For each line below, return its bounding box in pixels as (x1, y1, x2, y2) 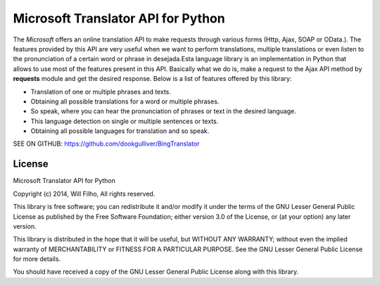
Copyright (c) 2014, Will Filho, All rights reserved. (13, 189, 156, 198)
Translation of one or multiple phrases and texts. (30, 87, 172, 96)
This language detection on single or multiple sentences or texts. (30, 117, 219, 125)
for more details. (13, 255, 61, 263)
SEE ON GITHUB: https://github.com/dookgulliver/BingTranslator (13, 139, 200, 148)
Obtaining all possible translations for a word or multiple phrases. (30, 97, 220, 106)
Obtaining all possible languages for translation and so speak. (30, 127, 210, 135)
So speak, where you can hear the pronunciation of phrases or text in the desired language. (30, 107, 297, 115)
